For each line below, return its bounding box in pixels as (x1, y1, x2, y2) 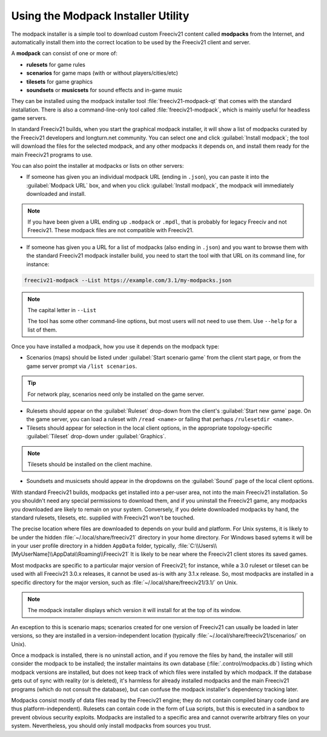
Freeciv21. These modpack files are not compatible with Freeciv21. (27, 227, 194, 234)
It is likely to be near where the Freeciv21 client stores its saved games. (130, 550, 308, 558)
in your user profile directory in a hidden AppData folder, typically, (11, 542, 177, 550)
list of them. (27, 326, 58, 333)
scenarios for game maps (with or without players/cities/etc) (26, 70, 179, 77)
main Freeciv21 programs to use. (11, 151, 93, 158)
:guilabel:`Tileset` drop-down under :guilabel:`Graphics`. (26, 433, 167, 440)
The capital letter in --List (27, 306, 97, 313)
